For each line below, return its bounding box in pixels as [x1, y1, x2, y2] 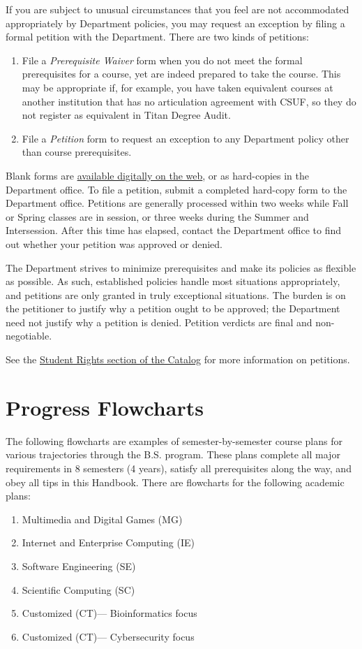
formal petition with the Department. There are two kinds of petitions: [6, 29, 309, 44]
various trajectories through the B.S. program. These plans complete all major [6, 447, 340, 462]
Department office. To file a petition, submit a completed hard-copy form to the [6, 182, 347, 196]
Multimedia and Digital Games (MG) [22, 511, 183, 526]
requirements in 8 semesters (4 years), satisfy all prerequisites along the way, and [6, 460, 352, 475]
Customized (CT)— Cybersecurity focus [22, 629, 195, 643]
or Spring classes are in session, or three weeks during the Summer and [6, 209, 309, 224]
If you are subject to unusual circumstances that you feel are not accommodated [6, 2, 349, 16]
